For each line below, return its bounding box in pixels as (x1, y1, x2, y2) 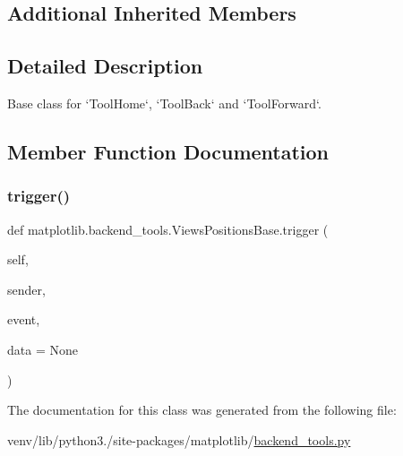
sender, (7, 280, 46, 298)
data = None (7, 340, 78, 358)
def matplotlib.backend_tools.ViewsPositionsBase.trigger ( (7, 219, 329, 238)
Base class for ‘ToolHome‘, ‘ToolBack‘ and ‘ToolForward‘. (7, 93, 322, 112)
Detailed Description (7, 52, 203, 80)
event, (7, 310, 40, 329)
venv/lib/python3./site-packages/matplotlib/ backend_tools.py (7, 430, 351, 449)
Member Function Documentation (7, 137, 330, 165)
